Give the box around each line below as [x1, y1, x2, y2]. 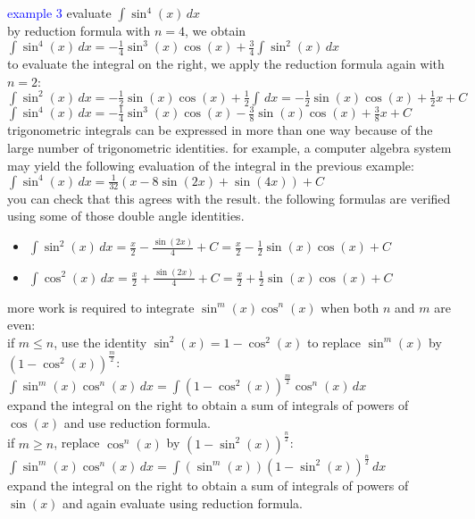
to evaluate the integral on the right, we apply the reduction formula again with [7, 54, 445, 73]
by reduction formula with [7, 21, 151, 39]
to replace [307, 332, 361, 351]
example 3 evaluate [7, 4, 112, 21]
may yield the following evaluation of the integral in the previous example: [7, 155, 414, 174]
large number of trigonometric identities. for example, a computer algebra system [7, 138, 452, 156]
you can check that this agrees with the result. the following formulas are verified [7, 188, 451, 207]
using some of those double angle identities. [7, 206, 245, 225]
